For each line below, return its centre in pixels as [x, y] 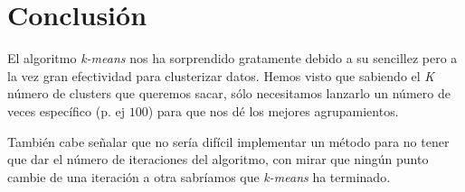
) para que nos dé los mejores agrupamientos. [273, 110]
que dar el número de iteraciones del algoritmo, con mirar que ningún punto [218, 159]
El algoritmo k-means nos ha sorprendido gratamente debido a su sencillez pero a [232, 58]
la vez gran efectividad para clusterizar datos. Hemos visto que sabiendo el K [221, 75]
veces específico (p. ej [66, 110]
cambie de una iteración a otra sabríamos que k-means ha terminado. [199, 176]
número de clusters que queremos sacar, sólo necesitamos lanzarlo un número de [229, 93]
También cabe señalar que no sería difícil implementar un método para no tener [228, 141]
